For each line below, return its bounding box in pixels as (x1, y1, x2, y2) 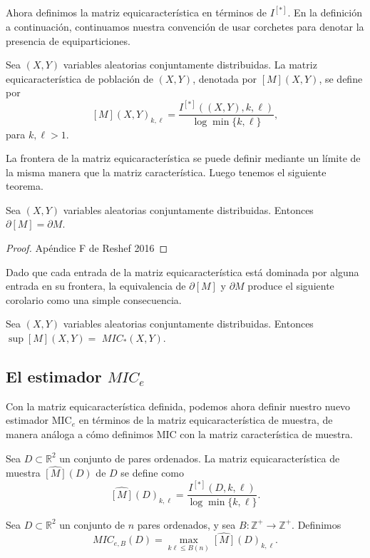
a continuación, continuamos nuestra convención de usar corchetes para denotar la (6, 19, 364, 34)
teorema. (6, 178, 43, 193)
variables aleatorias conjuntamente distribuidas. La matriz (63, 57, 317, 72)
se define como (120, 465, 185, 480)
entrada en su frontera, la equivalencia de (6, 278, 186, 293)
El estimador (6, 365, 102, 387)
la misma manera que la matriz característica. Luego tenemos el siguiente (6, 164, 327, 179)
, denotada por (192, 71, 257, 86)
